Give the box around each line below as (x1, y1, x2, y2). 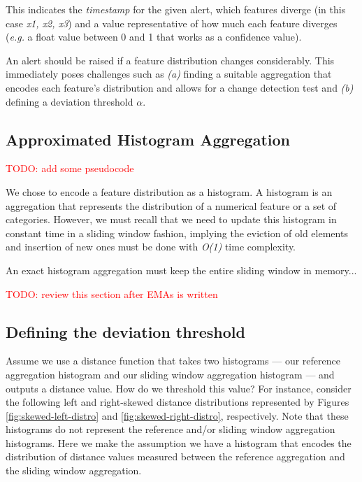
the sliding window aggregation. (6, 463, 142, 478)
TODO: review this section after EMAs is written (6, 286, 218, 301)
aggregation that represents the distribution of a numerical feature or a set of (6, 198, 337, 213)
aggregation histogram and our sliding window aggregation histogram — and (6, 367, 335, 381)
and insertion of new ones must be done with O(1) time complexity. (6, 239, 296, 254)
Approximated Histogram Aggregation (6, 128, 290, 150)
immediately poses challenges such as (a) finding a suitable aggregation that (6, 66, 332, 81)
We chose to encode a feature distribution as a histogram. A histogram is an (6, 184, 333, 199)
